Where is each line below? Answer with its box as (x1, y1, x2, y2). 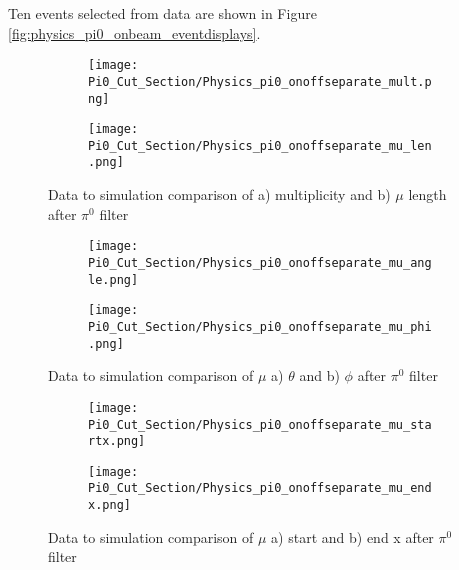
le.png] (88, 272, 139, 287)
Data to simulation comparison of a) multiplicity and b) (48, 184, 391, 205)
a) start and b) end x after (271, 526, 434, 547)
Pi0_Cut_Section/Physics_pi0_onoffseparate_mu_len (88, 138, 432, 153)
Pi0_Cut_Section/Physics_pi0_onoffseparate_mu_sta (88, 417, 432, 432)
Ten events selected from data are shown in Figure (8, 3, 317, 23)
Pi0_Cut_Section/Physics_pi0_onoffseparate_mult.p (88, 74, 432, 89)
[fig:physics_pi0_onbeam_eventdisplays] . (8, 22, 261, 43)
